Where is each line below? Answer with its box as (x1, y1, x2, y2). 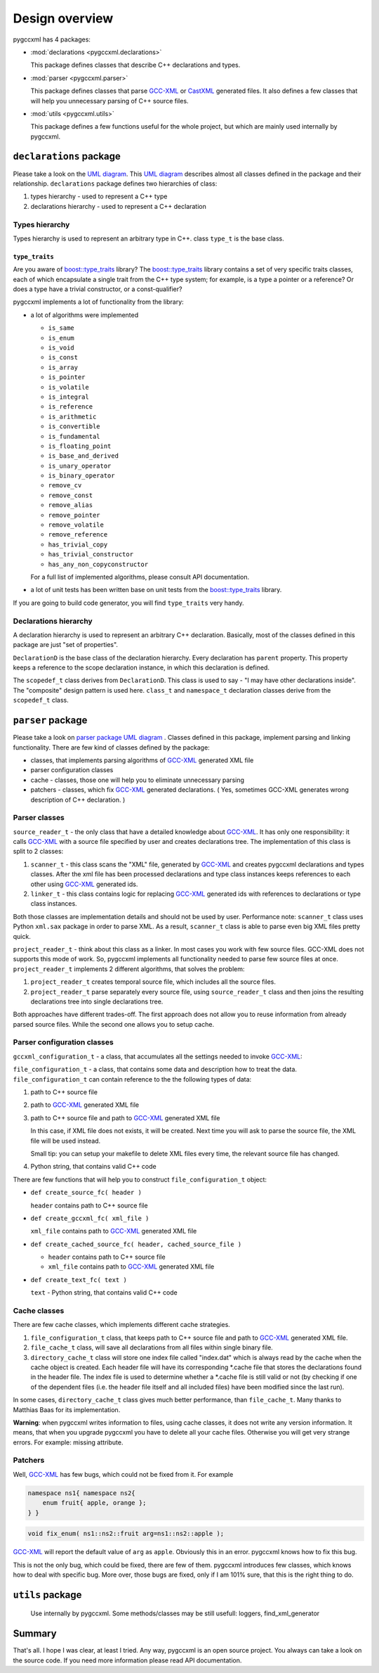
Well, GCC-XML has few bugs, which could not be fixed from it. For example (13, 1470, 234, 1478)
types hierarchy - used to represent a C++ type (30, 192, 168, 200)
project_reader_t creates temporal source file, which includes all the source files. (30, 977, 277, 986)
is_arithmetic (48, 412, 97, 421)
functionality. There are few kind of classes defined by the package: (13, 743, 210, 752)
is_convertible (48, 423, 101, 430)
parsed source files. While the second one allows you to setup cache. (13, 1020, 214, 1028)
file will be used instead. (30, 1136, 101, 1145)
